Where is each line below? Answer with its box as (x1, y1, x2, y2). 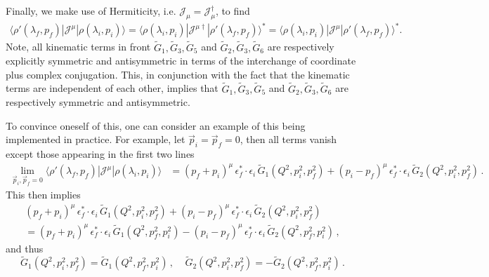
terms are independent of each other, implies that (6, 81, 219, 95)
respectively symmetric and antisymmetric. (6, 95, 190, 109)
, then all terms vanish (240, 132, 337, 147)
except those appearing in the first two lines (6, 147, 195, 161)
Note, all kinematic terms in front (6, 39, 151, 54)
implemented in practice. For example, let (6, 132, 185, 147)
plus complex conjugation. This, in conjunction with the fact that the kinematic (6, 67, 350, 81)
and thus (6, 241, 44, 255)
